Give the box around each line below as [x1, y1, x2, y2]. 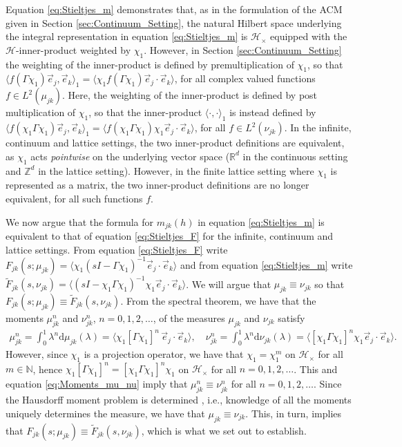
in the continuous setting [242, 149, 348, 163]
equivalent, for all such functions [6, 191, 143, 205]
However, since [6, 347, 68, 361]
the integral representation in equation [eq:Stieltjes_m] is [6, 29, 248, 44]
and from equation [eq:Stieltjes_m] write [180, 257, 353, 272]
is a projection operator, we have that [84, 347, 244, 361]
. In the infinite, [284, 120, 352, 135]
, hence [32, 361, 63, 376]
